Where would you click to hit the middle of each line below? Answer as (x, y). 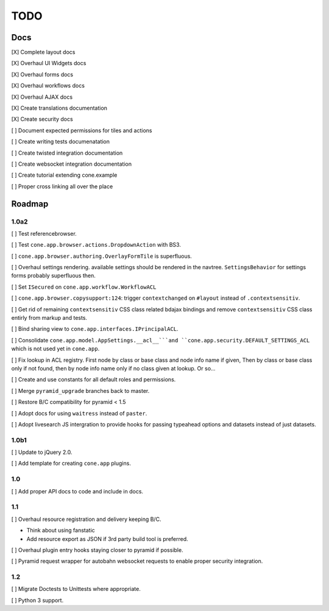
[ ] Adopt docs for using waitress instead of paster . (79, 413)
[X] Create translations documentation (59, 108)
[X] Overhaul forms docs (42, 74)
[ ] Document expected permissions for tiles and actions (82, 130)
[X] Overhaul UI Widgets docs (49, 63)
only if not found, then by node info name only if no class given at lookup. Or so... (113, 368)
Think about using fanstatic (61, 531)
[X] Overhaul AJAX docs (42, 97)
